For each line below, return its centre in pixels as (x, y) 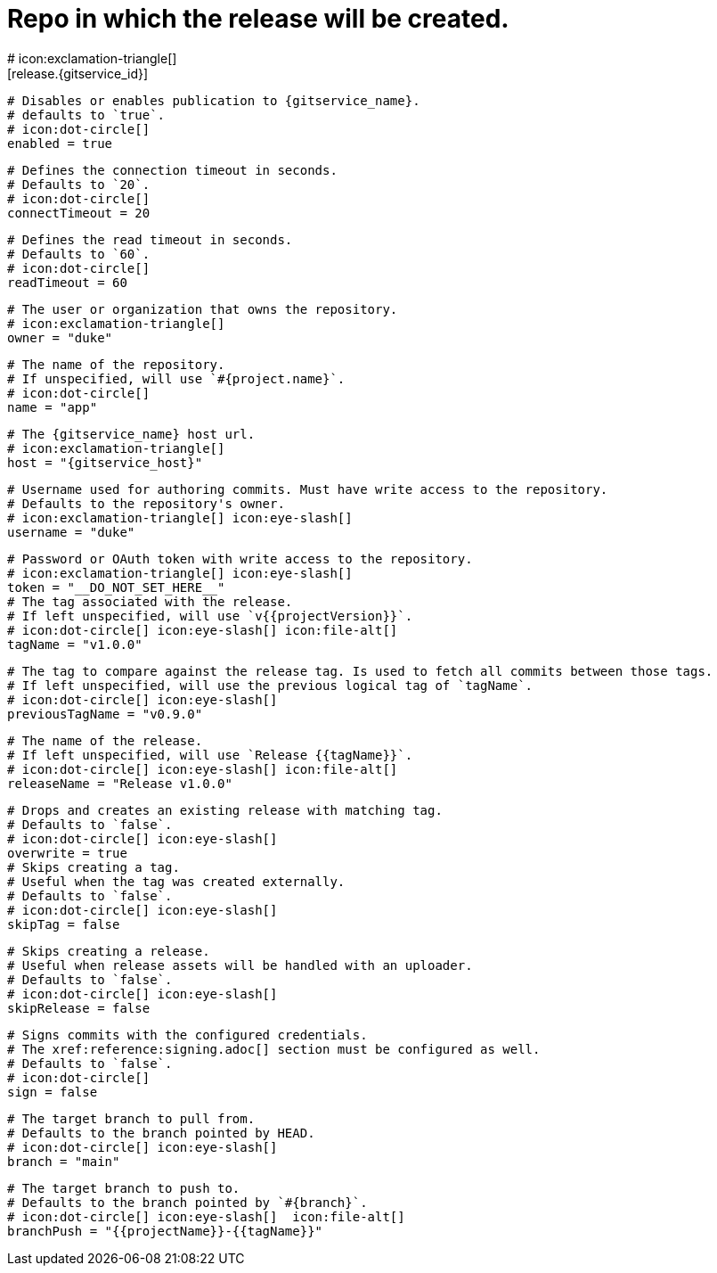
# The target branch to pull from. (131, 1118)
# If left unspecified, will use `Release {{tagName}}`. (210, 755)
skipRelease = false (79, 1008)
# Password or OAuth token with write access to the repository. (240, 558)
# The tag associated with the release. (150, 601)
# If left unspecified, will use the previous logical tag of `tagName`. (270, 685)
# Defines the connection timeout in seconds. (172, 170)
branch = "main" (64, 1161)
